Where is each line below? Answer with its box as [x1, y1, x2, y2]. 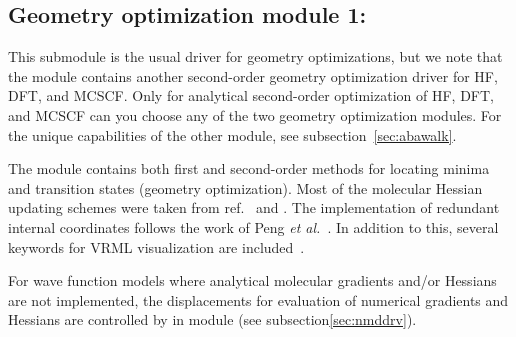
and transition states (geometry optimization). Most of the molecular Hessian [8, 177, 483, 198]
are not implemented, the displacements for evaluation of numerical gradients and [8, 289, 509, 310]
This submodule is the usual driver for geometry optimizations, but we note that [8, 46, 503, 67]
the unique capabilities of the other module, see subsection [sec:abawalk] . [8, 124, 457, 145]
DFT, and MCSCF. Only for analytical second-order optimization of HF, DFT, [8, 85, 494, 106]
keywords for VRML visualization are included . [8, 236, 305, 257]
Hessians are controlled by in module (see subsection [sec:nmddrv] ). [8, 309, 417, 330]
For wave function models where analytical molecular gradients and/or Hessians [8, 270, 497, 291]
